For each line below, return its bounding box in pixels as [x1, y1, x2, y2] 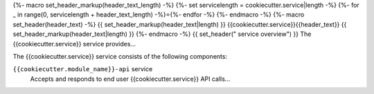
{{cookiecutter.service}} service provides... [12, 39, 136, 48]
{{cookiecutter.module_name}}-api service [12, 65, 153, 73]
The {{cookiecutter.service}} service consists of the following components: [12, 52, 228, 60]
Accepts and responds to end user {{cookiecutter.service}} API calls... [30, 75, 231, 83]
